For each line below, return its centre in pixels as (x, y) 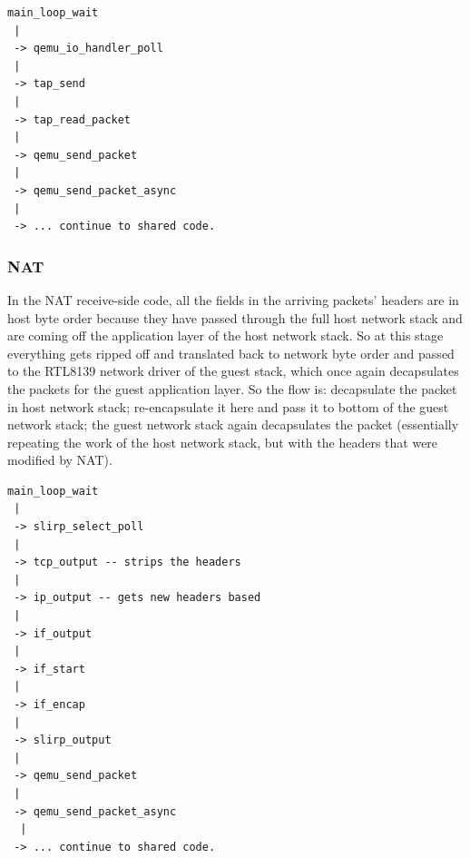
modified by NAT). (60, 460)
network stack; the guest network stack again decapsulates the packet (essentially (233, 424)
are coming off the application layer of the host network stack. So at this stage (225, 335)
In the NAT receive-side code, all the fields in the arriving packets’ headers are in (233, 299)
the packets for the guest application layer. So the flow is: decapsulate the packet (232, 388)
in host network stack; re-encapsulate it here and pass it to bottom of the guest (228, 406)
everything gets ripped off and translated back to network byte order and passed (231, 353)
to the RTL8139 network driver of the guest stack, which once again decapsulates (233, 371)
